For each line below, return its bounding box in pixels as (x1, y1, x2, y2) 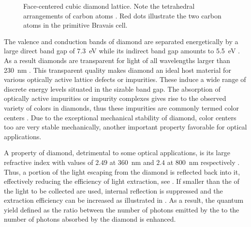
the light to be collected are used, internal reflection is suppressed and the (4, 185, 223, 195)
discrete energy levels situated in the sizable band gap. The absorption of (4, 83, 221, 94)
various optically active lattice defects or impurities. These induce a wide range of (4, 74, 246, 84)
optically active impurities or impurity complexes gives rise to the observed (4, 93, 226, 103)
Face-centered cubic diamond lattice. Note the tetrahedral (23, 1, 195, 11)
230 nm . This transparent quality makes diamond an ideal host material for (4, 65, 231, 75)
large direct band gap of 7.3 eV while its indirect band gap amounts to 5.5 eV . (4, 46, 240, 56)
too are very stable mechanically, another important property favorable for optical (4, 122, 247, 132)
